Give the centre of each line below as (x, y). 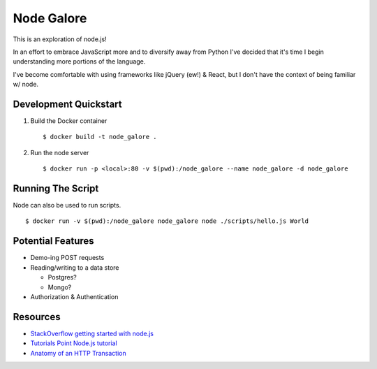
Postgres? (62, 277)
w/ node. (25, 85)
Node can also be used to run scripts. (67, 205)
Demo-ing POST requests (67, 258)
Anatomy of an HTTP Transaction (78, 353)
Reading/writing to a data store (75, 267)
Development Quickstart (67, 104)
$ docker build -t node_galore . (100, 137)
